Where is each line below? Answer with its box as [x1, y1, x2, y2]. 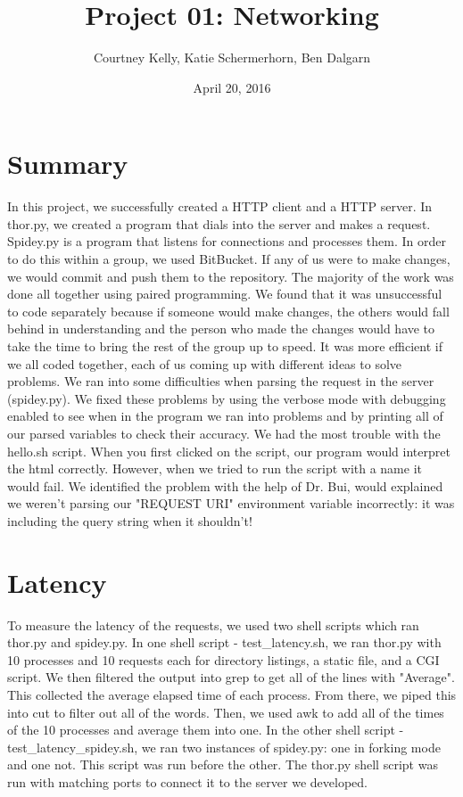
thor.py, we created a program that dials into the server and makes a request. [7, 214, 431, 233]
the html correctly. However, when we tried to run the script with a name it [7, 459, 422, 478]
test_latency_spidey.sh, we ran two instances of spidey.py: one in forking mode [7, 737, 441, 756]
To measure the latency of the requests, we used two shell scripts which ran [7, 615, 419, 634]
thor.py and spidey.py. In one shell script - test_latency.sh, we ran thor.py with [7, 633, 442, 652]
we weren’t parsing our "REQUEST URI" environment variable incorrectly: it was [7, 494, 455, 513]
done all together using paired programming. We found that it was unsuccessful [7, 284, 442, 303]
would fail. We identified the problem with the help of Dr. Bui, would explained [7, 476, 443, 495]
